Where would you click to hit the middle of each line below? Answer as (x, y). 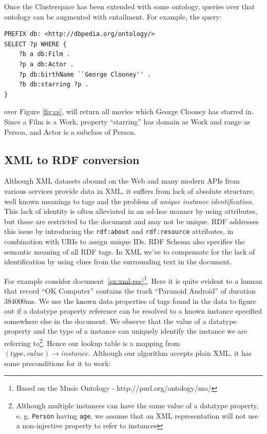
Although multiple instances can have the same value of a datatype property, (137, 405)
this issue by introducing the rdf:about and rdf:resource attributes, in (119, 231)
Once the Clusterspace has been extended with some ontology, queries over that (130, 6)
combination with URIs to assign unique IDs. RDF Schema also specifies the (125, 241)
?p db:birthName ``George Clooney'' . (85, 74)
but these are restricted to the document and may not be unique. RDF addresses (131, 221)
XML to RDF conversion (72, 159)
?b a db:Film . (44, 54)
